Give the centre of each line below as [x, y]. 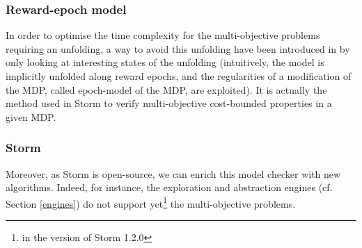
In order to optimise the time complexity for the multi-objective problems [163, 35]
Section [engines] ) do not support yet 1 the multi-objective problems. [151, 202]
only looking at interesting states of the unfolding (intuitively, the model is [165, 62]
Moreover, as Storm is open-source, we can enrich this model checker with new [173, 173]
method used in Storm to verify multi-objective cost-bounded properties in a [169, 103]
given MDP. [31, 116]
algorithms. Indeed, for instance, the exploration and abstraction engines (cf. [169, 187]
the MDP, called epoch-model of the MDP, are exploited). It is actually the [166, 89]
